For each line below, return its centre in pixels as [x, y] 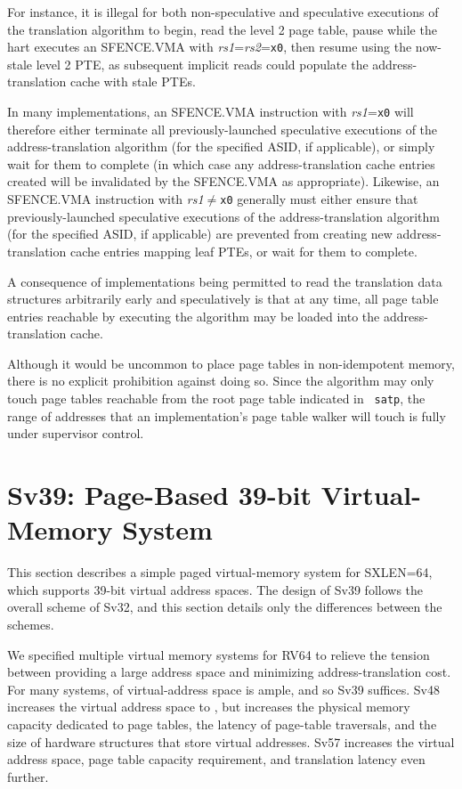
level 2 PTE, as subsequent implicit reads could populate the [202, 64]
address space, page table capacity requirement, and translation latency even [216, 759]
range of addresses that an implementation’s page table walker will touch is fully [227, 415]
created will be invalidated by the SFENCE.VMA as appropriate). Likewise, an [223, 181]
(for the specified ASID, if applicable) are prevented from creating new [200, 234]
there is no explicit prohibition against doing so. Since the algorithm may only [221, 381]
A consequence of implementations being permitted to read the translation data [225, 281]
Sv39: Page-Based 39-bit [159, 495]
